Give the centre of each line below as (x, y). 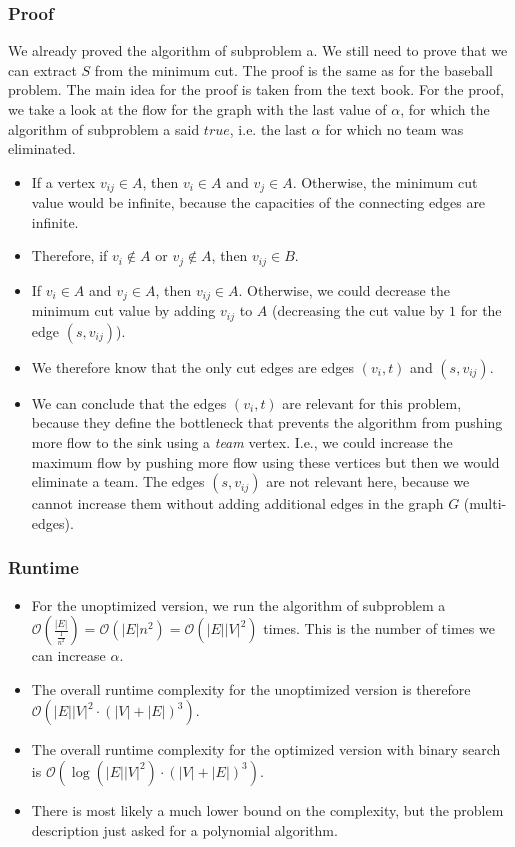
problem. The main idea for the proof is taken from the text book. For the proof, (256, 89)
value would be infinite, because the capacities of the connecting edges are (258, 202)
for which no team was (394, 128)
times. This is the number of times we (379, 628)
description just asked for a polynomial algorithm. (184, 829)
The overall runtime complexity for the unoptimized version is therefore (251, 688)
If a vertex (63, 181)
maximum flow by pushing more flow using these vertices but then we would (265, 461)
